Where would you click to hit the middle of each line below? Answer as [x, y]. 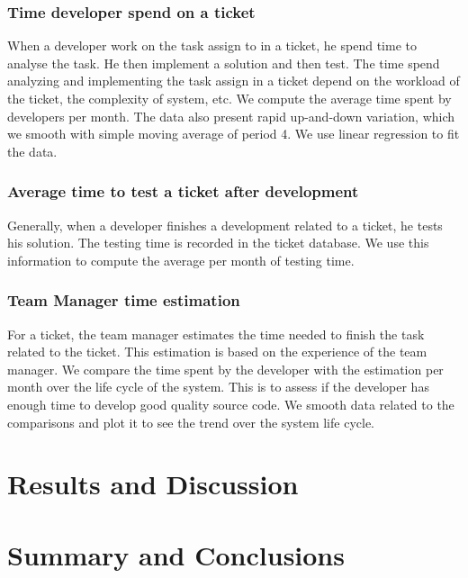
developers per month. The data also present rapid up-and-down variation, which [231, 116]
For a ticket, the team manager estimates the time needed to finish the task [216, 334]
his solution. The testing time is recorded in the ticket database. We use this [218, 243]
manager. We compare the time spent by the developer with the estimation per [225, 369]
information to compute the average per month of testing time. [181, 260]
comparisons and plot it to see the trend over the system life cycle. [191, 422]
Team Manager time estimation [124, 300]
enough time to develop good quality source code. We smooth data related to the [231, 404]
